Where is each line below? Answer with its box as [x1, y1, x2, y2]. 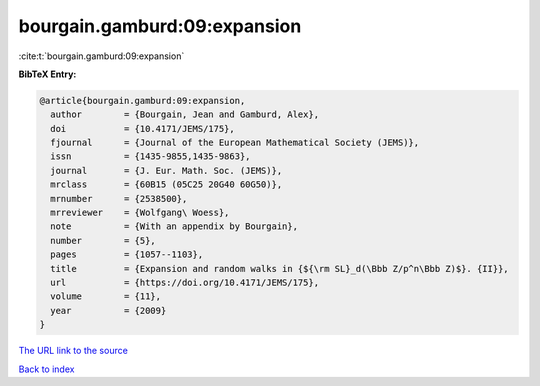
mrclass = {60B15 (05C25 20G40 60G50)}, [50, 179, 283, 190]
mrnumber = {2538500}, [50, 193, 188, 204]
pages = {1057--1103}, [50, 249, 204, 260]
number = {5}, [50, 235, 157, 246]
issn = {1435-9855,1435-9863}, [50, 151, 251, 162]
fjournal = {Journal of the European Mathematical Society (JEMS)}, [50, 137, 420, 149]
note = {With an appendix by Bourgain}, [50, 221, 299, 232]
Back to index [18, 363, 75, 375]
